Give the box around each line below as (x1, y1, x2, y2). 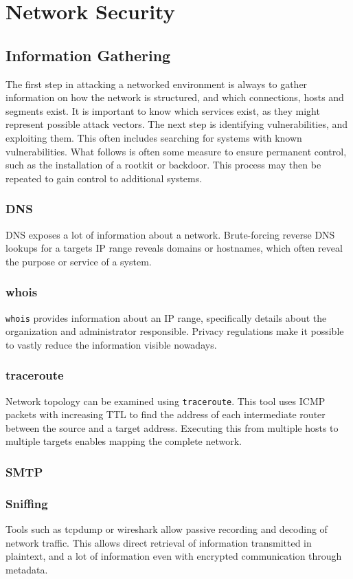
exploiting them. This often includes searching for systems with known (5, 130, 302, 144)
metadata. (5, 562, 48, 576)
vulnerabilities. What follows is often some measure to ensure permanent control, (5, 144, 347, 158)
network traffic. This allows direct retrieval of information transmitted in (5, 535, 312, 549)
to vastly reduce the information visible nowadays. (5, 337, 217, 351)
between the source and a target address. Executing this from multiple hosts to (5, 420, 339, 435)
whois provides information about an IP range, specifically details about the (5, 310, 327, 325)
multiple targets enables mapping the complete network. (5, 434, 242, 448)
